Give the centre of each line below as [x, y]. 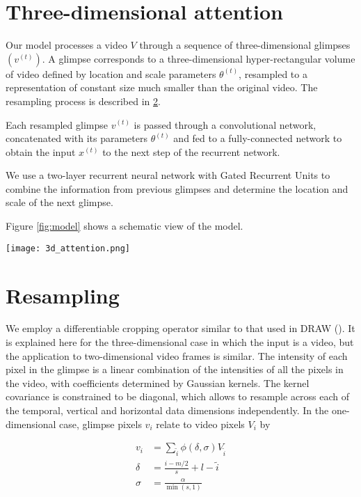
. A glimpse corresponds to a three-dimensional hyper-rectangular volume [199, 58]
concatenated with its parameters [77, 138]
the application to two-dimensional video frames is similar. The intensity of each [177, 355]
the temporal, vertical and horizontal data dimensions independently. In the [167, 410]
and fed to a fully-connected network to [258, 138]
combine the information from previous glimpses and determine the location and [177, 188]
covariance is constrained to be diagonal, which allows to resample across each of [178, 396]
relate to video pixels [200, 424]
